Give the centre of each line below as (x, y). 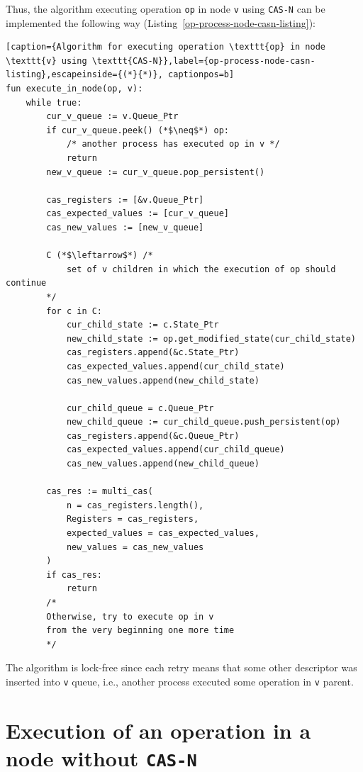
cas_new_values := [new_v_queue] (125, 227)
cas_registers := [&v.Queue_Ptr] (125, 200)
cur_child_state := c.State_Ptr (143, 325)
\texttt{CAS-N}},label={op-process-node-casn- (203, 61)
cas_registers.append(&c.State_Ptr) (153, 353)
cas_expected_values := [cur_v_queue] (138, 214)
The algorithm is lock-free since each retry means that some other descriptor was (181, 667)
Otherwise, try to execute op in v (130, 616)
